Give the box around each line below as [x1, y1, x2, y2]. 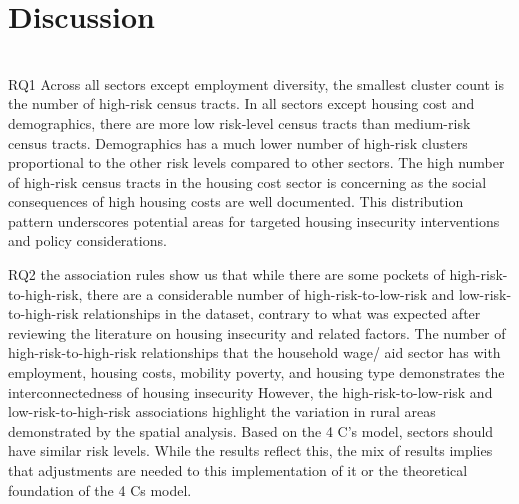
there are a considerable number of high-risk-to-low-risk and [87, 283, 455, 304]
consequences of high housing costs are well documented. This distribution [8, 191, 464, 212]
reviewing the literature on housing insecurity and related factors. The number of [8, 322, 506, 343]
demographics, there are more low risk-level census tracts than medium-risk [8, 112, 471, 133]
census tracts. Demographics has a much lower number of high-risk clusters [8, 132, 468, 153]
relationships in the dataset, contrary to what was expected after [83, 303, 481, 324]
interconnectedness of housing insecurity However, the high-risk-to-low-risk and [8, 381, 493, 402]
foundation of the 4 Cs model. [8, 479, 192, 500]
